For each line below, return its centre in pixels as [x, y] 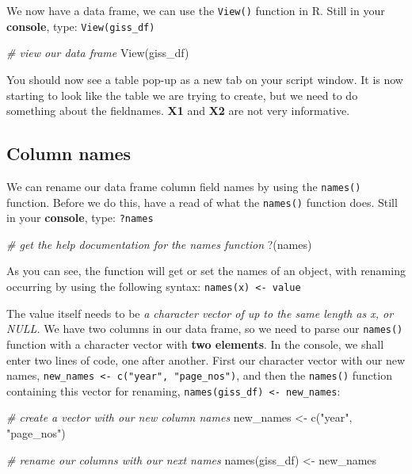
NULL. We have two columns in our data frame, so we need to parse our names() [205, 329]
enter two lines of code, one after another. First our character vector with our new [206, 359]
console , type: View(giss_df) [81, 26]
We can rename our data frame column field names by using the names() [184, 186]
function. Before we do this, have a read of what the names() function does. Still [202, 202]
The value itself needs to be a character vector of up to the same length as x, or [200, 313]
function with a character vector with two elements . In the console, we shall [195, 344]
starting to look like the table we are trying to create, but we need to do [182, 95]
